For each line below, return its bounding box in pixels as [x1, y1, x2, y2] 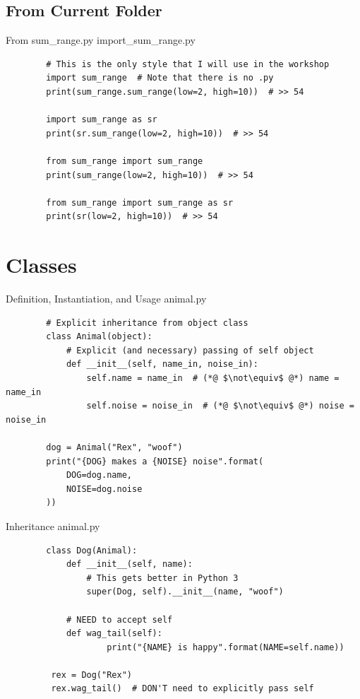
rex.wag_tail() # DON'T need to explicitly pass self [51, 683, 314, 694]
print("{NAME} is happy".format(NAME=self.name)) [107, 642, 344, 652]
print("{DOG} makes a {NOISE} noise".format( [46, 456, 264, 466]
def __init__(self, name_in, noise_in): [66, 359, 258, 370]
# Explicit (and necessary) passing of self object [66, 345, 314, 356]
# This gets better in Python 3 [86, 572, 239, 583]
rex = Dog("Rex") [51, 669, 132, 680]
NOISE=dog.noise [66, 483, 143, 494]
